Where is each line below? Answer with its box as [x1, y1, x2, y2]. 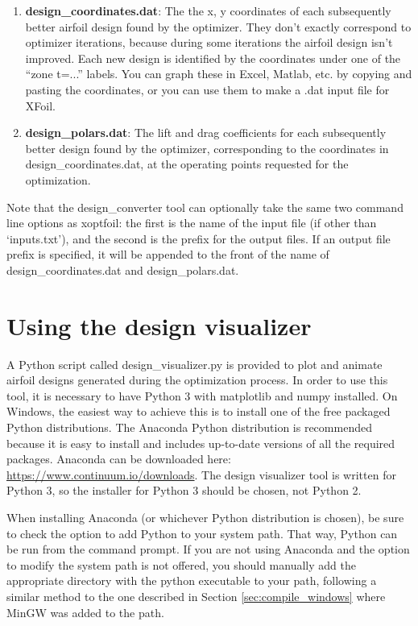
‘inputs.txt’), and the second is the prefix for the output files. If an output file [6, 230, 391, 247]
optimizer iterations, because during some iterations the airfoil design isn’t [25, 34, 393, 51]
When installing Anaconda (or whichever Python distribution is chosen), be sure [6, 508, 404, 525]
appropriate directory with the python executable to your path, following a [6, 572, 377, 589]
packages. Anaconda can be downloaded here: [6, 450, 231, 467]
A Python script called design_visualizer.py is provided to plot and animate [6, 355, 383, 372]
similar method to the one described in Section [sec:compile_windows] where [6, 587, 386, 604]
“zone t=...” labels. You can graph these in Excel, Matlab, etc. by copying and [25, 65, 412, 82]
